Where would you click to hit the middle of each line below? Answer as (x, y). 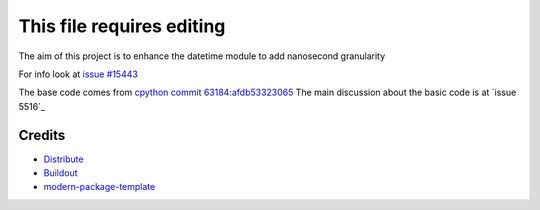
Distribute (63, 159)
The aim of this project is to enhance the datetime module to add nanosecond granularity (202, 56)
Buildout (61, 173)
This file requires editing (122, 26)
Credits (42, 135)
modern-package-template (99, 187)
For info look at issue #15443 (78, 74)
